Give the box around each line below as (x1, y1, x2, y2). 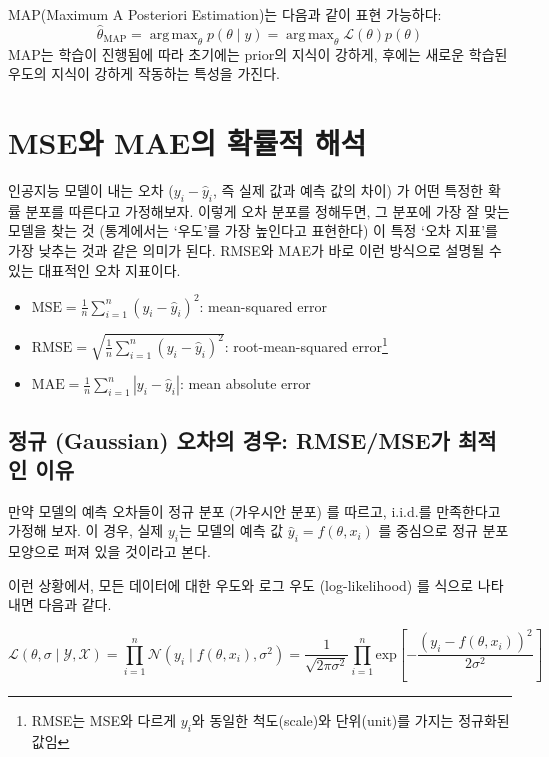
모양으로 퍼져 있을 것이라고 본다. (8, 541, 211, 562)
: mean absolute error (179, 373, 311, 394)
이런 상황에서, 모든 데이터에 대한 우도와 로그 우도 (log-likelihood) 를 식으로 (8, 574, 474, 595)
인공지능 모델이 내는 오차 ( (8, 179, 174, 200)
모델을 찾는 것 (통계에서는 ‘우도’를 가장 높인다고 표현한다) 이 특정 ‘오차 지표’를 (8, 220, 498, 241)
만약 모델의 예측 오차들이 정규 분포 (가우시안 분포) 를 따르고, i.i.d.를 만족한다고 (8, 500, 501, 521)
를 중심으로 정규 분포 (378, 520, 509, 541)
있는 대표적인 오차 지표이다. (8, 259, 181, 280)
